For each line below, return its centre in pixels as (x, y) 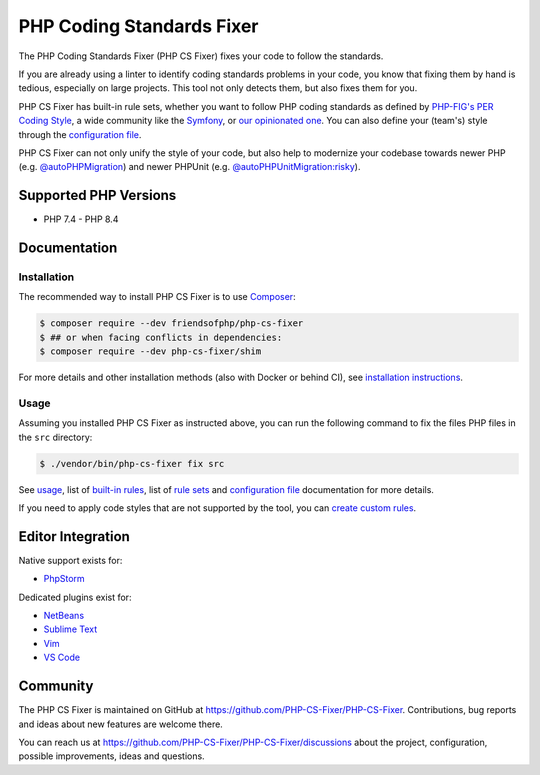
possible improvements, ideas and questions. (111, 756)
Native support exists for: (70, 560)
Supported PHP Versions (97, 195)
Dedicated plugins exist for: (75, 597)
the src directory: (55, 437)
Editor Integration (74, 536)
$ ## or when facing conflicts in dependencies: (161, 337)
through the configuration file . (80, 134)
